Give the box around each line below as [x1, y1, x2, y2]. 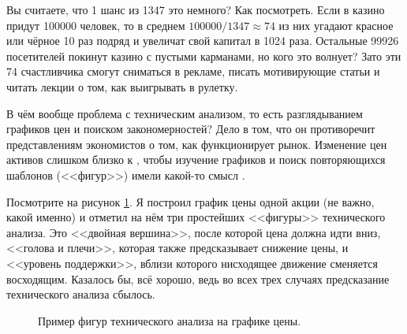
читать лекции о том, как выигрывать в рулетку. [6, 78, 238, 95]
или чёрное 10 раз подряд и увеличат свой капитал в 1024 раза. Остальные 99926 [6, 32, 399, 49]
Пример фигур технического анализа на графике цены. [38, 312, 301, 328]
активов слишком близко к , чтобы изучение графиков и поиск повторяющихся [6, 151, 386, 168]
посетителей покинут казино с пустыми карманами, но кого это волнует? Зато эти [6, 47, 401, 64]
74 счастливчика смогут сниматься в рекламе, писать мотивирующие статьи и [6, 63, 380, 80]
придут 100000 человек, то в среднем [6, 17, 185, 33]
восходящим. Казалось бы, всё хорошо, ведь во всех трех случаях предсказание [6, 270, 390, 287]
